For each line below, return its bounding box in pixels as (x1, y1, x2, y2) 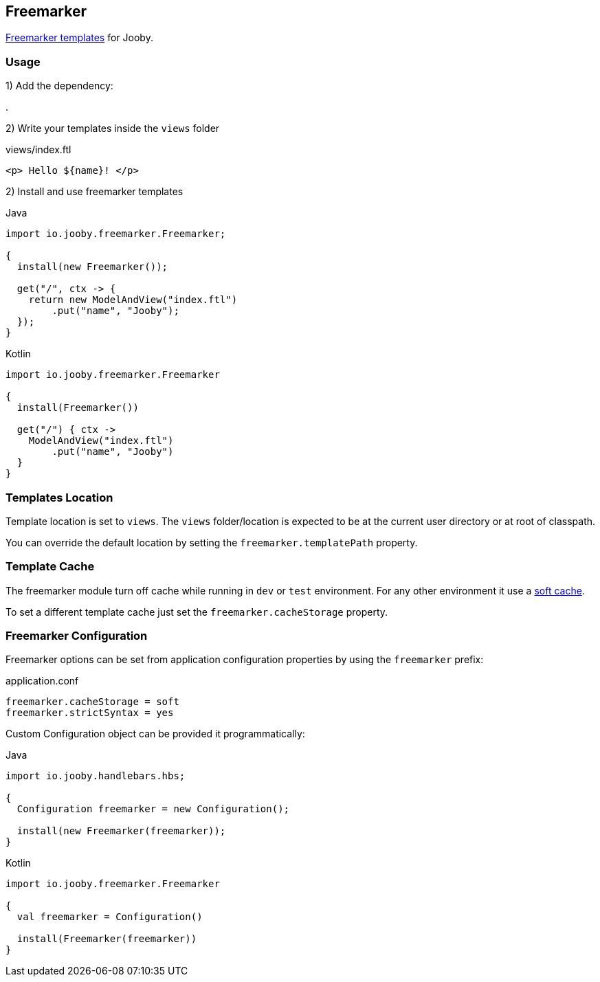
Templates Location (5, 490, 113, 504)
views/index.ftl (5, 144, 71, 156)
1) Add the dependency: (5, 80, 113, 92)
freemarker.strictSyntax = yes (5, 707, 174, 719)
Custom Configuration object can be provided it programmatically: (5, 728, 305, 740)
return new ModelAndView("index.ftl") (28, 294, 238, 306)
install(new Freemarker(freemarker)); (16, 825, 226, 837)
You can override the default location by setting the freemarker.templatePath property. (5, 536, 418, 548)
